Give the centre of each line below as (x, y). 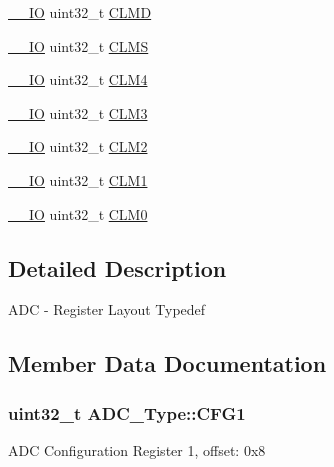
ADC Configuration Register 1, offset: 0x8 (137, 449)
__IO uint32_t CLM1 (78, 179)
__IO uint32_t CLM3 (78, 112)
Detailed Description (117, 267)
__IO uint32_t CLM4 (78, 79)
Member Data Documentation (167, 363)
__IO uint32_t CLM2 (78, 146)
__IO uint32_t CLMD (80, 12)
